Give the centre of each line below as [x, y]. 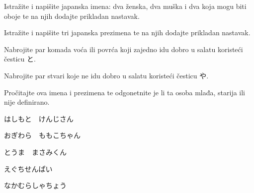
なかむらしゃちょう [35, 185]
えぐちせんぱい [28, 168]
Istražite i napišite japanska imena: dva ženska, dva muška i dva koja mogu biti [125, 6]
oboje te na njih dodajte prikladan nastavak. [72, 16]
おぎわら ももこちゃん [42, 135]
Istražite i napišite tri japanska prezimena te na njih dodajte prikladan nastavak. [127, 32]
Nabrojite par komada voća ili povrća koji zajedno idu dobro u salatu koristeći [124, 49]
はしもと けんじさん [39, 118]
